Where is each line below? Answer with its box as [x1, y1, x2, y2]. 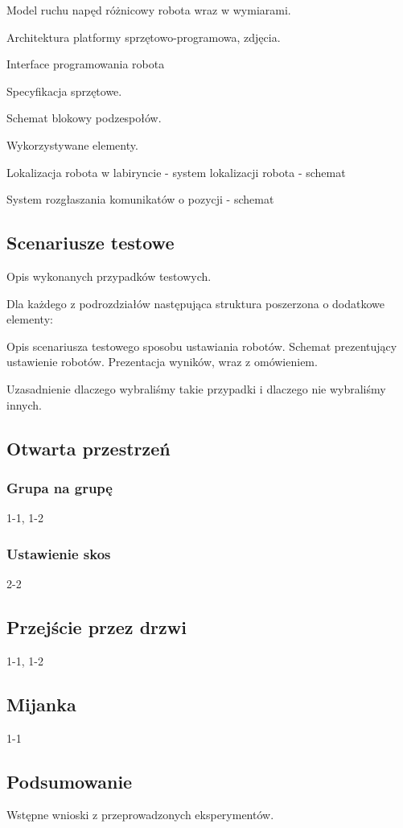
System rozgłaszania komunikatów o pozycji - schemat [6, 191, 274, 208]
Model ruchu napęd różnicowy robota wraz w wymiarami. [6, 2, 291, 18]
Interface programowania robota [6, 56, 165, 72]
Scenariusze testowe [6, 230, 175, 255]
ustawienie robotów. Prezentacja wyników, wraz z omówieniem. [6, 353, 318, 370]
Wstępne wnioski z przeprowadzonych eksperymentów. [6, 806, 274, 823]
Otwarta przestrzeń [6, 435, 171, 460]
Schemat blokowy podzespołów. [6, 109, 162, 126]
